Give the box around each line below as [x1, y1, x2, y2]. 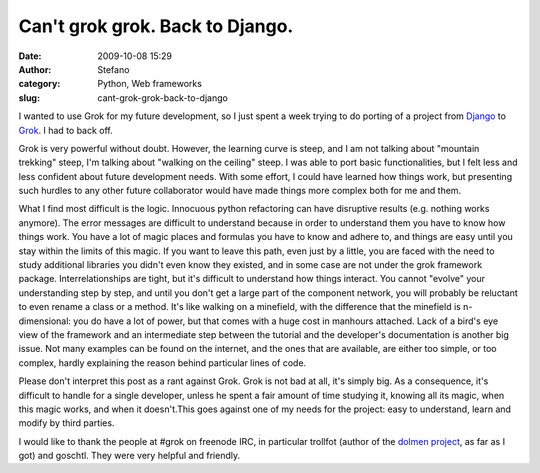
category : [18, 78, 61, 90]
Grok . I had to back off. [18, 124, 114, 136]
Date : [18, 50, 42, 62]
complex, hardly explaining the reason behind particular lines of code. [18, 356, 307, 369]
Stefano [97, 63, 130, 75]
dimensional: [18, 315, 72, 327]
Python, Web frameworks [97, 78, 202, 90]
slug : [18, 91, 40, 104]
